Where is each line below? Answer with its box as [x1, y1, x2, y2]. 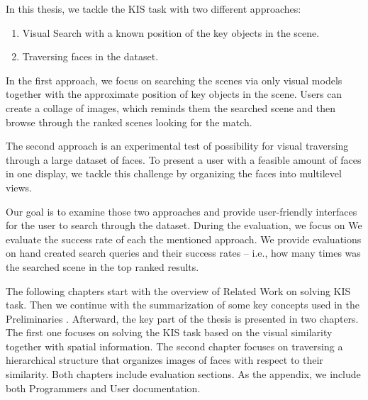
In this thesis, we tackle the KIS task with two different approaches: [6, 1, 301, 16]
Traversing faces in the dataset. [22, 49, 159, 64]
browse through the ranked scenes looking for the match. [6, 114, 252, 129]
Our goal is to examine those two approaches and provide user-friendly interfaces [6, 204, 357, 218]
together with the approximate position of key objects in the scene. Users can [6, 87, 342, 101]
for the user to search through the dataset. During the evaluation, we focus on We [6, 218, 362, 233]
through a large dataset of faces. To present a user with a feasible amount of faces [6, 152, 362, 167]
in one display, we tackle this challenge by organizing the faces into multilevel [6, 166, 342, 181]
